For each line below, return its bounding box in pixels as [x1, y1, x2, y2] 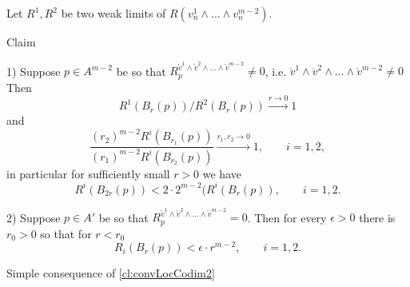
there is [359, 209, 396, 225]
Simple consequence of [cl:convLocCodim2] [6, 265, 215, 281]
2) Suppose [6, 209, 61, 225]
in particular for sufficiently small [6, 165, 170, 181]
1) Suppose [6, 62, 61, 79]
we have [202, 165, 241, 181]
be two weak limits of [61, 5, 166, 21]
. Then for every [247, 209, 327, 225]
